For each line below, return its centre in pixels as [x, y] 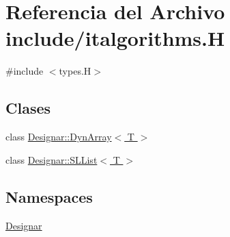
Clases [28, 108]
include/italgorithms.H [115, 38]
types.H [75, 71]
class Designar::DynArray [59, 137]
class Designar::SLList [52, 159]
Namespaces [49, 196]
